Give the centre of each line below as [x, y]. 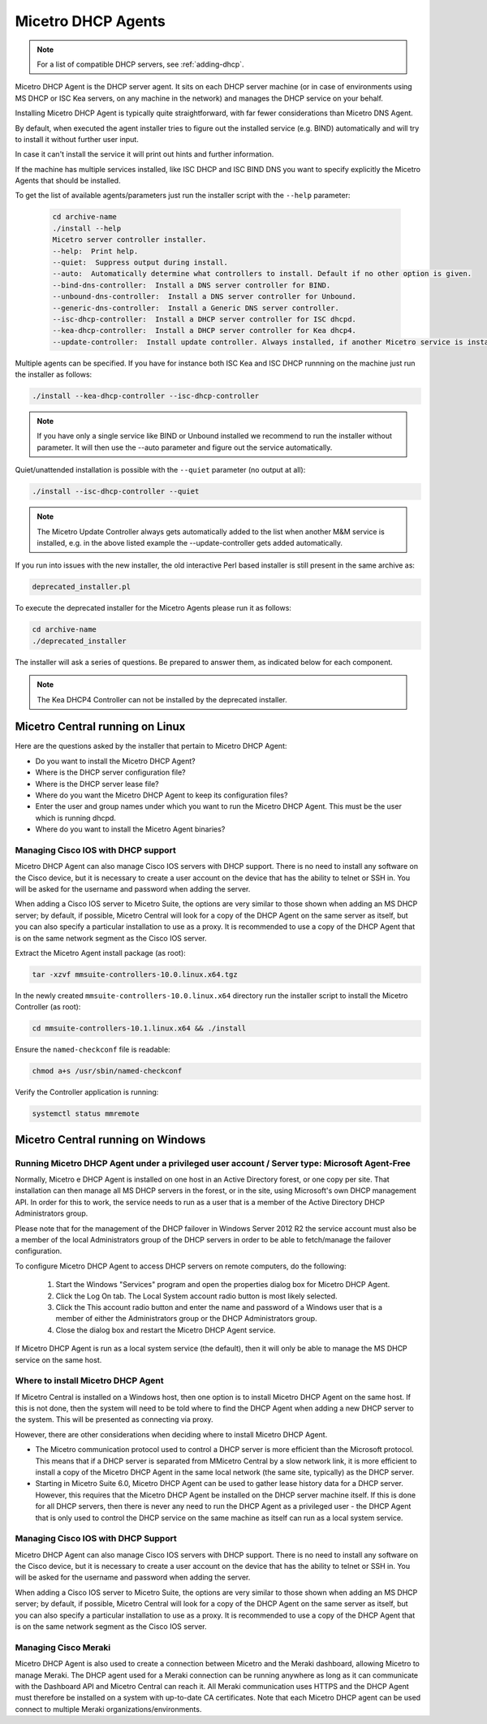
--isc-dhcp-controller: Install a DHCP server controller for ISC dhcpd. [205, 319]
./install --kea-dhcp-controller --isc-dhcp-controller [146, 396]
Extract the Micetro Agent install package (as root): [100, 953]
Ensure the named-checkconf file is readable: [93, 1050]
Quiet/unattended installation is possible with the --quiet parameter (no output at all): [160, 470]
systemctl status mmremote [86, 1114]
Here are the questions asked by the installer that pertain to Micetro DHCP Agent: [151, 746]
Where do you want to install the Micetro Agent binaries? [130, 829]
